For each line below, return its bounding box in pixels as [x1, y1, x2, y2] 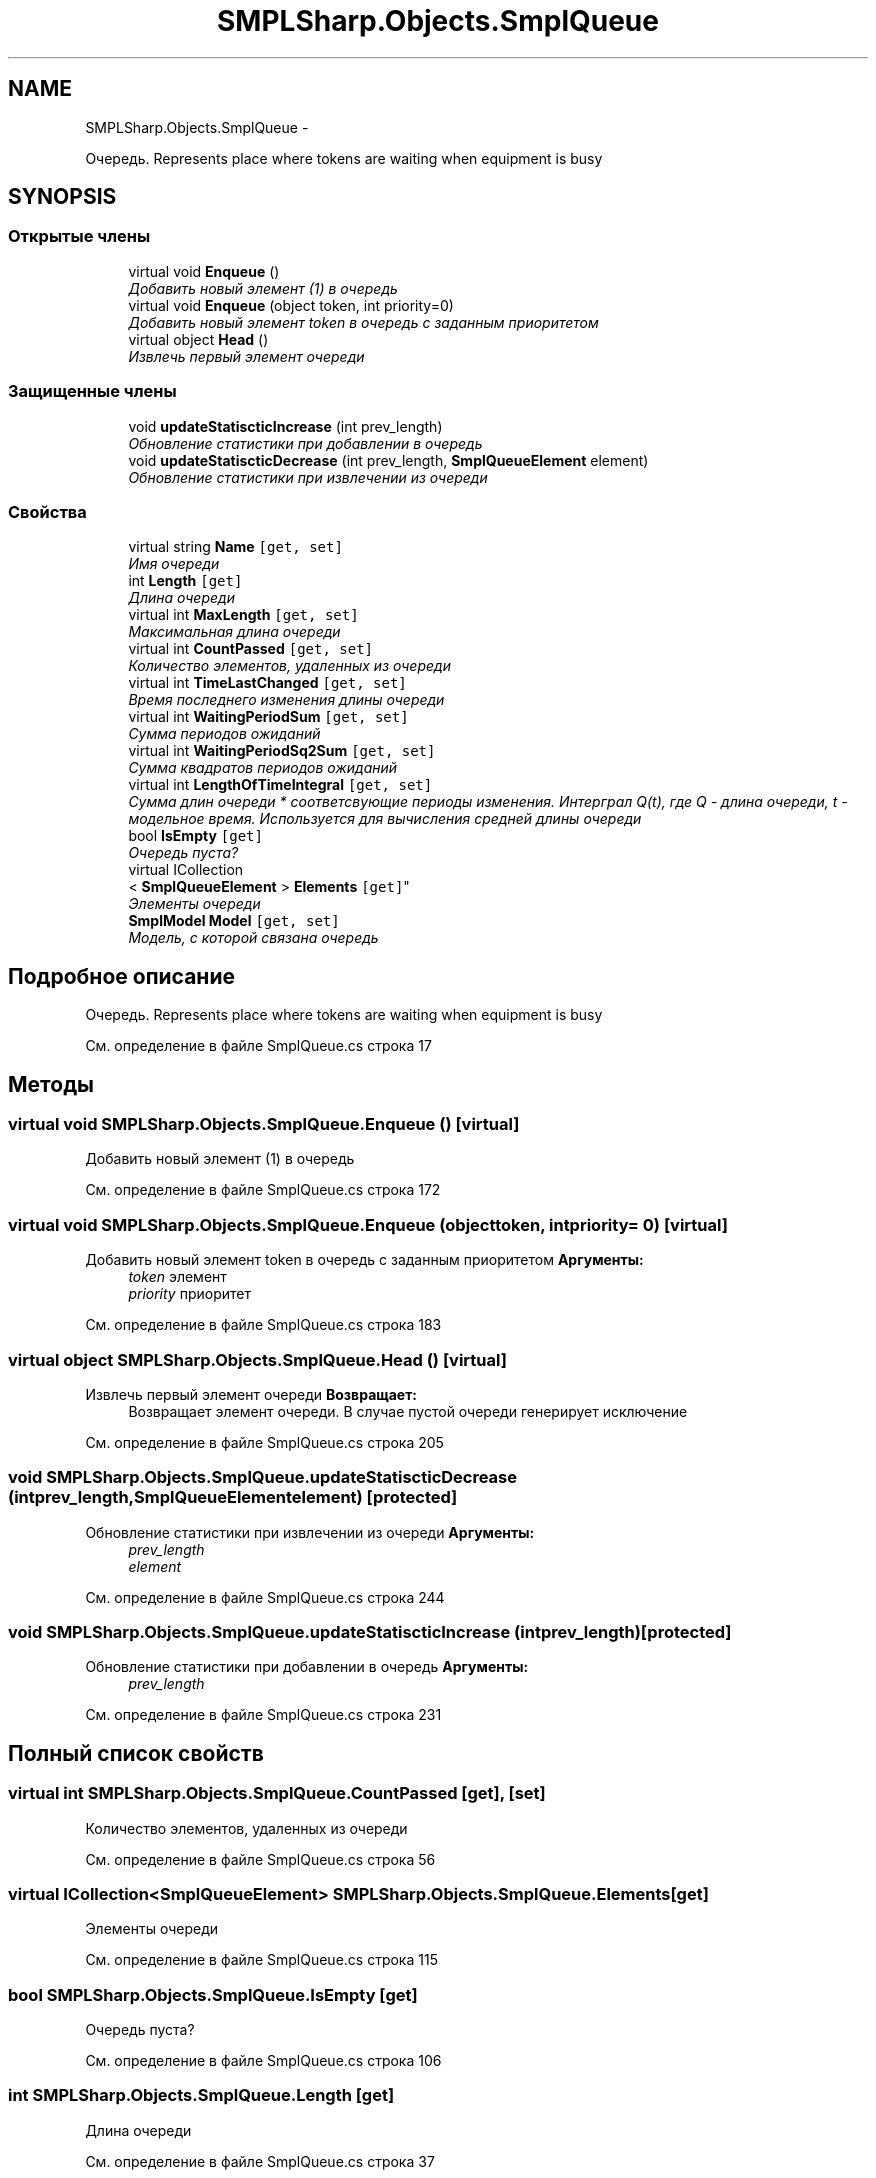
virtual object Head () [128, 330, 269, 348]
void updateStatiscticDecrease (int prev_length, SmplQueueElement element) [128, 451, 649, 469]
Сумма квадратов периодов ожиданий [128, 759, 398, 777]
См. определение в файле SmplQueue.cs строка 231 [85, 1706, 442, 1724]
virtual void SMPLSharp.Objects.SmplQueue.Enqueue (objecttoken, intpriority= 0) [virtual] [8, 1214, 728, 1235]
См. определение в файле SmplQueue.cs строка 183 [85, 1316, 442, 1334]
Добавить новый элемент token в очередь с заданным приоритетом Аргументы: [85, 1251, 644, 1269]
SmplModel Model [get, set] [128, 912, 340, 930]
